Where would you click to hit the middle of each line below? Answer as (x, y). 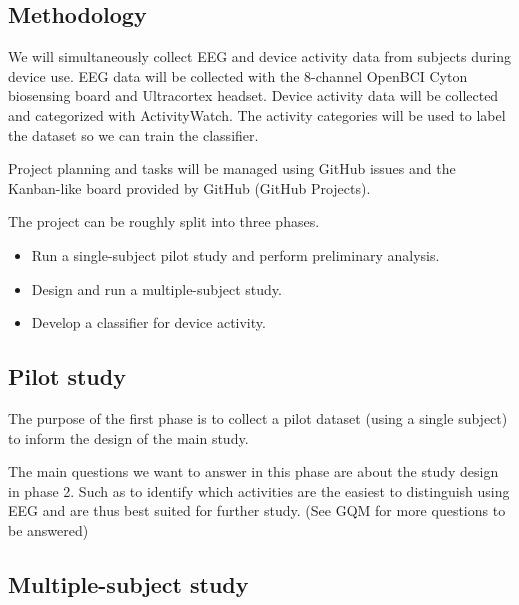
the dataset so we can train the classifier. (133, 134)
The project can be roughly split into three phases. (164, 221)
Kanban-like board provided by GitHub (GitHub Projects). (189, 187)
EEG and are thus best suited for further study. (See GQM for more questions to (257, 510)
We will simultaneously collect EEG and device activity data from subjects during (259, 56)
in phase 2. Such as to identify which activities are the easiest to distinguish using (259, 490)
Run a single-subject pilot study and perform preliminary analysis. (235, 254)
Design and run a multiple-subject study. (156, 288)
